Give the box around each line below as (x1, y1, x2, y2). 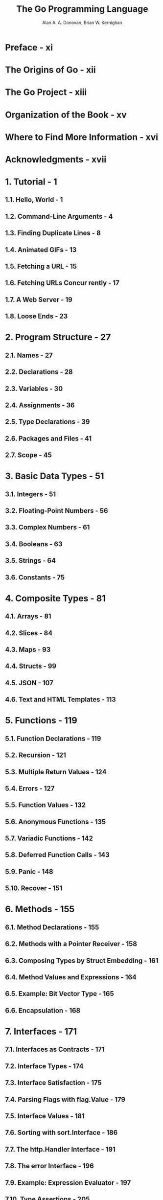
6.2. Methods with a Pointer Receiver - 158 (5, 940, 137, 948)
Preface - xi (5, 42, 53, 53)
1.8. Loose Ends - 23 (5, 312, 68, 321)
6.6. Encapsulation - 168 (5, 1006, 81, 1015)
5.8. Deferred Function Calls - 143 (5, 851, 110, 859)
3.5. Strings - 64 (5, 556, 56, 565)
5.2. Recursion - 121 (5, 751, 66, 760)
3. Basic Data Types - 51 (5, 471, 104, 482)
